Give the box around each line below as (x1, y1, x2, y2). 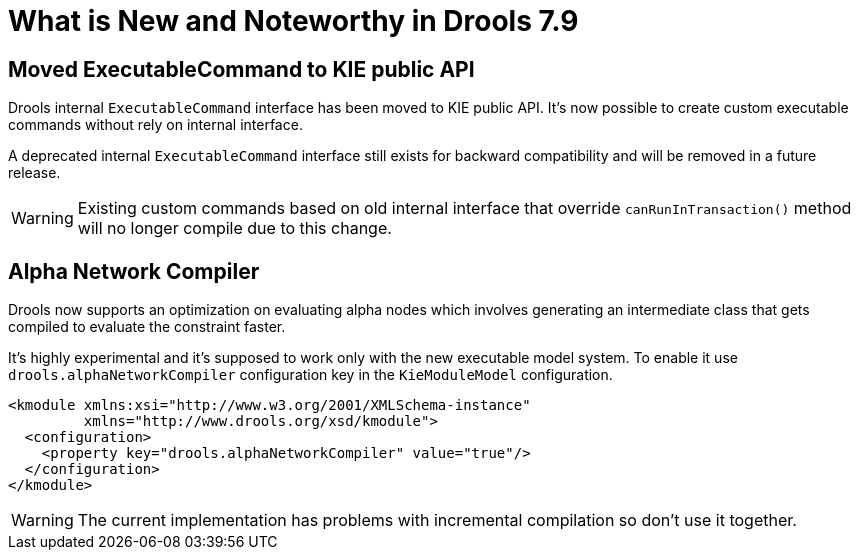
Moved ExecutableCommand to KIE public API (8, 56, 475, 82)
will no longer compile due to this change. (77, 218, 392, 239)
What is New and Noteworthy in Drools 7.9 (8, 4, 579, 38)
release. (8, 164, 61, 182)
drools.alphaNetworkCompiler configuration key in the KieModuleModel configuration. (8, 366, 613, 384)
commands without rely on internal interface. (8, 116, 303, 134)
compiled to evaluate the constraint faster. (8, 318, 286, 336)
